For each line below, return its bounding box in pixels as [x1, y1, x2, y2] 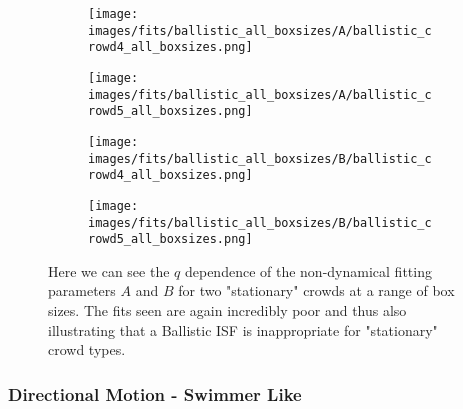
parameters [48, 280, 116, 301]
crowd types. [48, 339, 126, 360]
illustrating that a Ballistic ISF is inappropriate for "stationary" [48, 319, 438, 340]
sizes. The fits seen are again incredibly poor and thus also [48, 300, 407, 321]
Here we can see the [48, 260, 170, 281]
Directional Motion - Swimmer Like [8, 381, 302, 406]
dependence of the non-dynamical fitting [184, 260, 432, 281]
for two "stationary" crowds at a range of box [178, 280, 455, 301]
